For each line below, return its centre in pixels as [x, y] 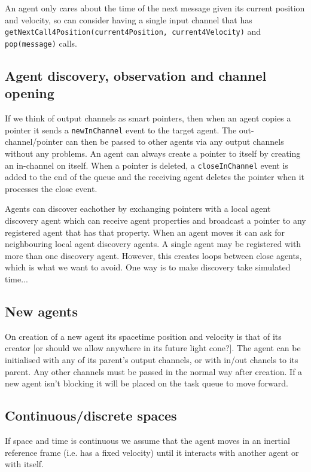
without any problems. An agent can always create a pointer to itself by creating [153, 153]
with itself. [25, 464]
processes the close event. [51, 188]
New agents [42, 311]
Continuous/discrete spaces [91, 415]
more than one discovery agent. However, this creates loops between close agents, [153, 255]
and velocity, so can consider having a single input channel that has [129, 19]
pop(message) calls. [41, 43]
